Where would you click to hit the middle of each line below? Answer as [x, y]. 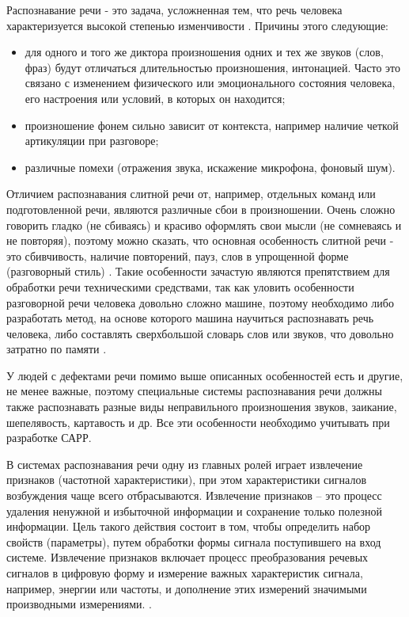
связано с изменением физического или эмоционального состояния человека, [210, 83]
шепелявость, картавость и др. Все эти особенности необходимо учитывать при [198, 422]
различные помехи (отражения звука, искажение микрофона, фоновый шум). [210, 167]
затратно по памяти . [57, 349]
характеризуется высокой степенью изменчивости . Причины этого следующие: [198, 25]
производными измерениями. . [80, 604]
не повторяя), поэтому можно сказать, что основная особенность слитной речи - [200, 240]
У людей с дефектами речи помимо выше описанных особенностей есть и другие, [205, 375]
